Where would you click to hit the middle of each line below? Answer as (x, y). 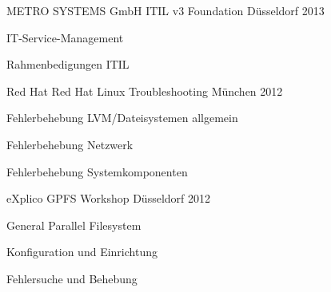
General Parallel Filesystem (74, 225)
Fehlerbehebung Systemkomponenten (97, 171)
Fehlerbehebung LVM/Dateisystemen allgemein (122, 118)
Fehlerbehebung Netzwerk (70, 144)
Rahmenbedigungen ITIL (68, 64)
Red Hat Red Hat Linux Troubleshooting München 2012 (145, 91)
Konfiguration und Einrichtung (82, 252)
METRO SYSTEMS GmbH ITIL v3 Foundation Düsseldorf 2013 (165, 10)
